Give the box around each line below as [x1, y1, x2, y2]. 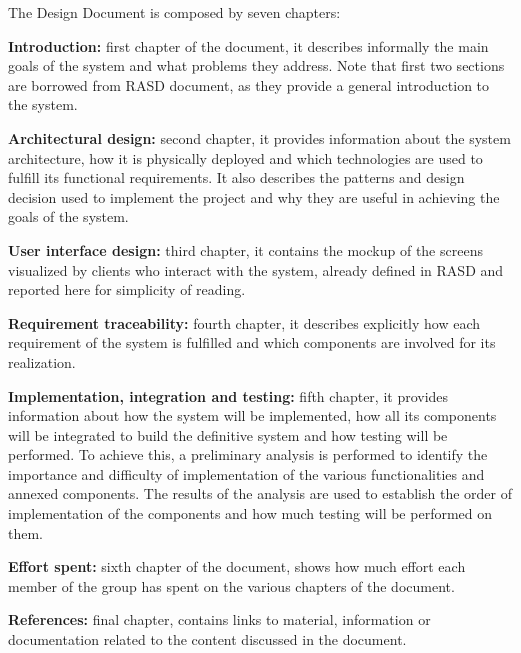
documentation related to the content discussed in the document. [8, 629, 407, 650]
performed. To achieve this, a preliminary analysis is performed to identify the [8, 444, 488, 465]
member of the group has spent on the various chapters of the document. [8, 575, 455, 596]
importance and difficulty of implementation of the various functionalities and [8, 463, 485, 484]
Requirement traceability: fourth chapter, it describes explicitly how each [8, 312, 481, 333]
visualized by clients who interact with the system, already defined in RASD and [8, 259, 504, 280]
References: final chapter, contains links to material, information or [8, 609, 431, 630]
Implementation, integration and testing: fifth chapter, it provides [8, 385, 449, 406]
